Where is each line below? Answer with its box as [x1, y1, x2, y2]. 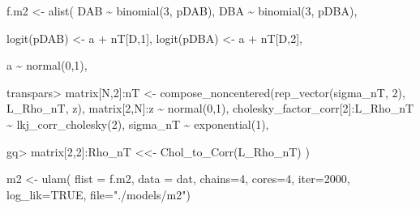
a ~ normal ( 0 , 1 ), [6, 57, 88, 74]
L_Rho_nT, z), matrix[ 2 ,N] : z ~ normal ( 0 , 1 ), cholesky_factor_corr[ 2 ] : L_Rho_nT [6, 100, 414, 117]
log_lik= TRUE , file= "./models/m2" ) [6, 186, 191, 203]
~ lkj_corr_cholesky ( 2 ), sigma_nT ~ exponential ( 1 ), [6, 115, 269, 132]
